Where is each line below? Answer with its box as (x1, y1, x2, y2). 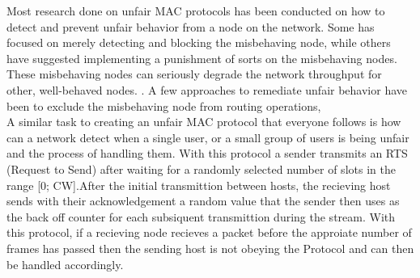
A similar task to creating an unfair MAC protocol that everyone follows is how (6, 113, 401, 130)
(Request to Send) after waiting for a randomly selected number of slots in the (6, 160, 396, 177)
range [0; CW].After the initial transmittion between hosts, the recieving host (6, 176, 391, 193)
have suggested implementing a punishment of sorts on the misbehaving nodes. (6, 49, 397, 66)
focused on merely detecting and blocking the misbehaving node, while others (6, 34, 391, 51)
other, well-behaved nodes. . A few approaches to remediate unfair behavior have (6, 81, 408, 98)
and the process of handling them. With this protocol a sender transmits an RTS (6, 145, 408, 162)
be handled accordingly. (6, 255, 124, 272)
